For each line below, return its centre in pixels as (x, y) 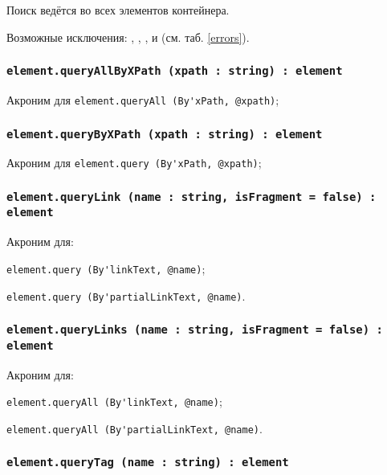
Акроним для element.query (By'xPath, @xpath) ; (134, 163)
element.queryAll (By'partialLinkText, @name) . (134, 428)
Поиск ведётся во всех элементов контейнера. (118, 10)
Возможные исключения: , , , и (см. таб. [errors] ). (128, 37)
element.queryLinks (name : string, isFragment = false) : (195, 330)
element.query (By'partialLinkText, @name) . (126, 295)
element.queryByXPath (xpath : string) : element (165, 134)
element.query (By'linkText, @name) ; (106, 268)
